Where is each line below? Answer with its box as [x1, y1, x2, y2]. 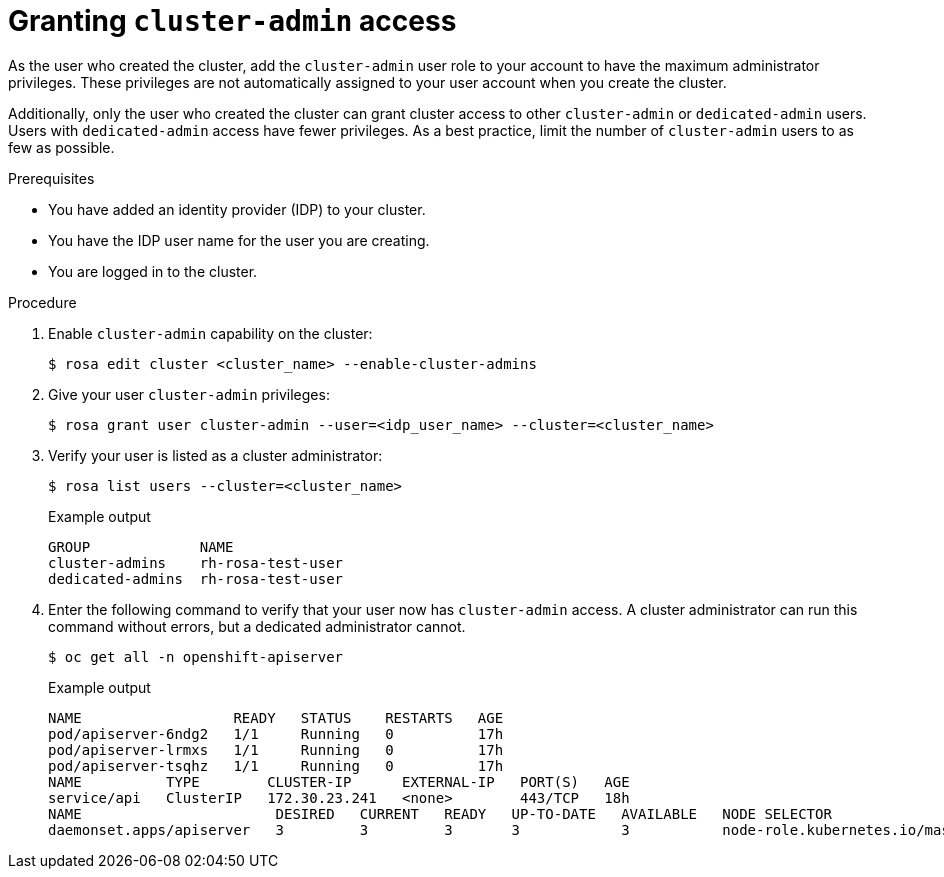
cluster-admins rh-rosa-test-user [48, 554, 344, 571]
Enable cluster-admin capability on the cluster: [48, 324, 373, 342]
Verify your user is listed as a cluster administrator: [48, 446, 383, 464]
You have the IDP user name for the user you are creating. [48, 231, 430, 249]
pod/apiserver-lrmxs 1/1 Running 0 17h [48, 741, 504, 758]
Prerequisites [8, 169, 95, 187]
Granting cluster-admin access [8, 4, 457, 38]
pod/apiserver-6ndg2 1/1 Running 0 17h [48, 725, 504, 742]
